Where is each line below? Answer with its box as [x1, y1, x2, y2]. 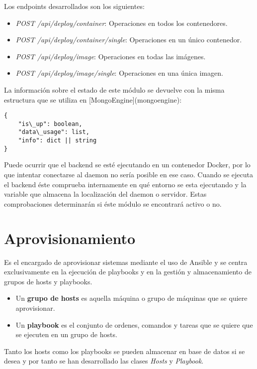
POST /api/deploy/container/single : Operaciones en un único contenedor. [15, 34, 242, 45]
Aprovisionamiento [4, 228, 136, 248]
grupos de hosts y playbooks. [4, 276, 92, 286]
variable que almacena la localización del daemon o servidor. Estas [4, 189, 207, 199]
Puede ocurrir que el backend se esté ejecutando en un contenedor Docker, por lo [4, 159, 251, 170]
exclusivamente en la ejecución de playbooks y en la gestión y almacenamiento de [4, 266, 252, 277]
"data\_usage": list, [18, 128, 89, 136]
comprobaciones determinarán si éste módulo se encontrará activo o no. [4, 198, 222, 209]
